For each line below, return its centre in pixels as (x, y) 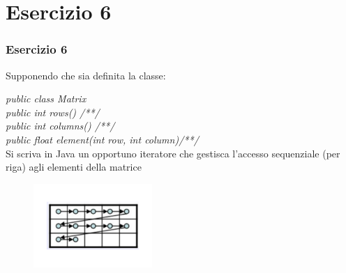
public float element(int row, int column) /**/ (102, 139)
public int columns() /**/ (60, 126)
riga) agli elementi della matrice (74, 167)
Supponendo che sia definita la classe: (86, 75)
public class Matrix (46, 99)
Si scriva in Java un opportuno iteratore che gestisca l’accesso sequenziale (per (173, 153)
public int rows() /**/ (53, 112)
